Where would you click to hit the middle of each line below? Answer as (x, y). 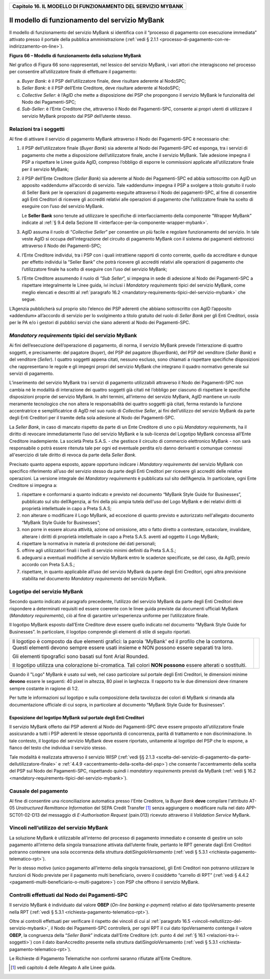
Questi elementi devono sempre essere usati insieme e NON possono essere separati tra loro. (122, 648)
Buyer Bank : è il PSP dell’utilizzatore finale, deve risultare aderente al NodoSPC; (104, 81)
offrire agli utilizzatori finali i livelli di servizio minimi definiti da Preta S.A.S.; (99, 551)
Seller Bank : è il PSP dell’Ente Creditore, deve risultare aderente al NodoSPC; (101, 88)
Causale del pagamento (39, 791)
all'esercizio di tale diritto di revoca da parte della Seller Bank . (73, 455)
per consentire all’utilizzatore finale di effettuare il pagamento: (73, 72)
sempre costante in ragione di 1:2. (44, 688)
